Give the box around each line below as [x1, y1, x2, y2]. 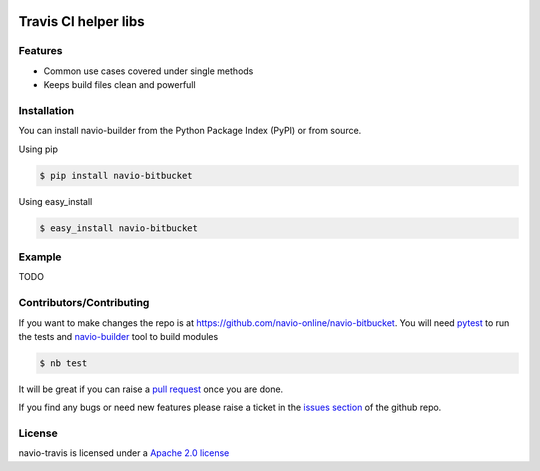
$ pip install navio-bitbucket [39, 170, 194, 181]
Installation [18, 103, 75, 117]
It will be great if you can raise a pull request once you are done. [18, 383, 284, 395]
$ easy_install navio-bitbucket [39, 222, 199, 234]
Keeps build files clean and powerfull [43, 79, 196, 91]
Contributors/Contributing [18, 296, 150, 310]
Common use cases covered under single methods [43, 65, 254, 77]
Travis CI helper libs [18, 13, 145, 30]
